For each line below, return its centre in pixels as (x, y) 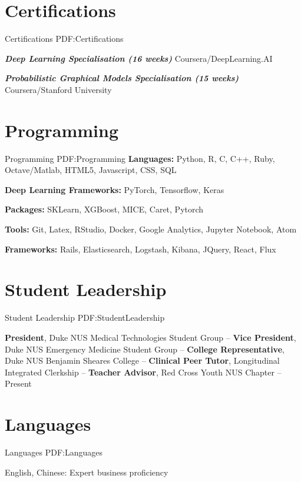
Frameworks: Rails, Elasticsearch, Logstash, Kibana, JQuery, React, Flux (140, 249)
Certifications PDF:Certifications (64, 39)
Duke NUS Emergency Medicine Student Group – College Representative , (145, 349)
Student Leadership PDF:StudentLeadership (85, 318)
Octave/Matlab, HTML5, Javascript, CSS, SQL (91, 170)
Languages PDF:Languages (54, 452)
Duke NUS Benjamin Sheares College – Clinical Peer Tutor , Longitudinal (142, 360)
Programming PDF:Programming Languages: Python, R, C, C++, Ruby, (140, 158)
